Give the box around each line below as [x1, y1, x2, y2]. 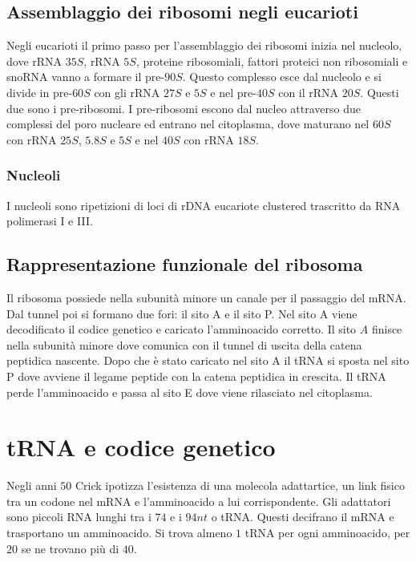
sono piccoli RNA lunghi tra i [6, 508, 151, 525]
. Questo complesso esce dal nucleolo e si [182, 68, 382, 85]
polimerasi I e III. [6, 212, 93, 229]
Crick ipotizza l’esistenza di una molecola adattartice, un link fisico [75, 477, 405, 494]
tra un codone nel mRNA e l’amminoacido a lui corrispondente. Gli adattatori [6, 492, 391, 509]
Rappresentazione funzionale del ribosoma [6, 252, 363, 277]
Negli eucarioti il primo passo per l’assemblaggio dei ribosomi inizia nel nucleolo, [6, 37, 402, 54]
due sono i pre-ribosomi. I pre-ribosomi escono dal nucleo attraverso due [6, 99, 361, 116]
